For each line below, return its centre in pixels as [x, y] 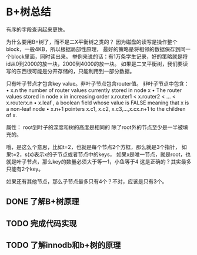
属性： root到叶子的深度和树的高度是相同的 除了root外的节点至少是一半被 [95, 127]
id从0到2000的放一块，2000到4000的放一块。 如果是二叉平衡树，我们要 [95, 64]
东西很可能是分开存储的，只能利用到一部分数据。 [76, 71]
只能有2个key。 [25, 169]
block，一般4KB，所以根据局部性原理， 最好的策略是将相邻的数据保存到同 [96, 49]
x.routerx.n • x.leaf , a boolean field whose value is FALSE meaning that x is [98, 103]
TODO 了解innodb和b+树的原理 [64, 245]
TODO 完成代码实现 [41, 223]
